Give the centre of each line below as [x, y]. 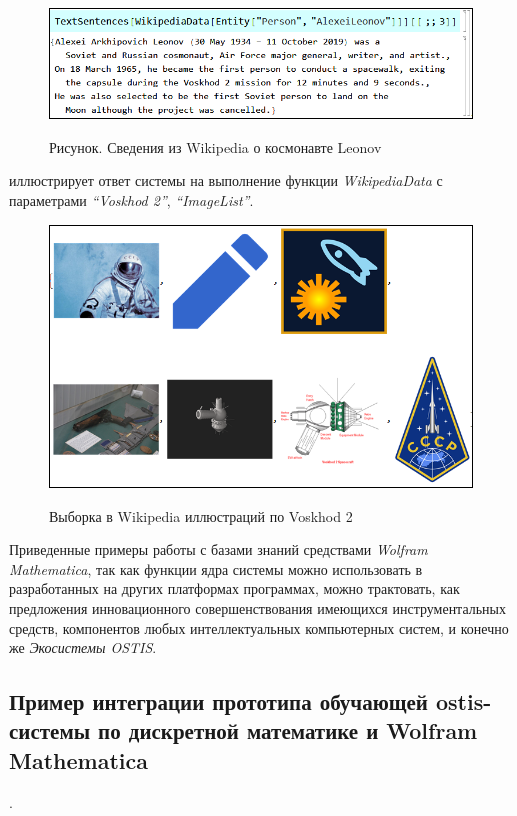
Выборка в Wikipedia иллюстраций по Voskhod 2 [201, 515]
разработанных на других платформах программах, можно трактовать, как [234, 588]
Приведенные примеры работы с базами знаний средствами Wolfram [218, 549]
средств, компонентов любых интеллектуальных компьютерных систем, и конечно [259, 627]
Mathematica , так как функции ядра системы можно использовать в [216, 568]
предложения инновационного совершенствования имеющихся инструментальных [258, 607]
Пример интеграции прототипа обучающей [218, 701]
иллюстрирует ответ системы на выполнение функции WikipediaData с [226, 180]
